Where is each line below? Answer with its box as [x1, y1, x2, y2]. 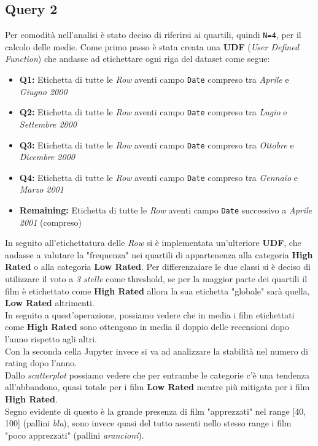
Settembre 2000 [19, 117, 77, 130]
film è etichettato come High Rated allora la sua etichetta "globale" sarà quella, [5, 284, 310, 297]
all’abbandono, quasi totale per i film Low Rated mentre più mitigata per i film [5, 380, 310, 393]
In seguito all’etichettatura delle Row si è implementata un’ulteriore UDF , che [5, 236, 301, 249]
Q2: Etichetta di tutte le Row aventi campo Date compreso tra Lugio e [19, 106, 287, 118]
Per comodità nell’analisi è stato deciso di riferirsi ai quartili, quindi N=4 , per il [5, 28, 301, 41]
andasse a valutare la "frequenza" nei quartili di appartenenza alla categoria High [5, 248, 313, 261]
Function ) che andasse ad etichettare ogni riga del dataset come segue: [5, 52, 270, 65]
